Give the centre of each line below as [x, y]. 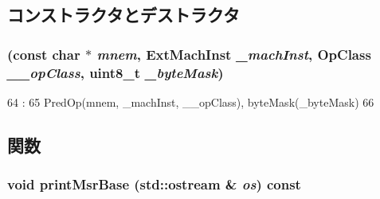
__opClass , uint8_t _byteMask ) [116, 72]
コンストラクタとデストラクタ [123, 15]
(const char [44, 54]
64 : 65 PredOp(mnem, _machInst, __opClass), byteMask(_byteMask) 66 [191, 101]
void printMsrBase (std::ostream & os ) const [154, 184]
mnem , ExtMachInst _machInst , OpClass [234, 54]
